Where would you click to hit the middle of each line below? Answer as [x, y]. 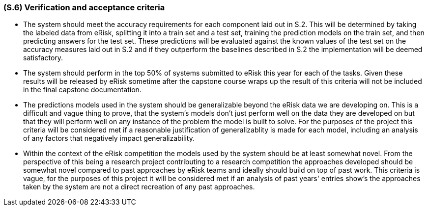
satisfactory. [43, 58]
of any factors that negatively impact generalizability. [109, 138]
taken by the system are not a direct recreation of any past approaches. [139, 187]
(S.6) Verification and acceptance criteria [84, 7]
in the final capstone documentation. [82, 90]
